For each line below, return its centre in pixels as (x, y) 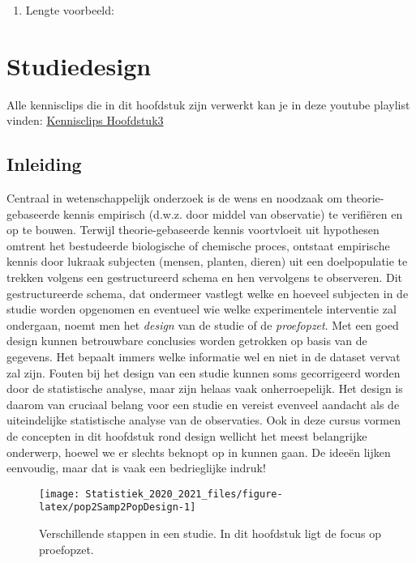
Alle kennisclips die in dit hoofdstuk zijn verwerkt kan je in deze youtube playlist (208, 104)
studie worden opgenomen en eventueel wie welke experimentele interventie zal (202, 309)
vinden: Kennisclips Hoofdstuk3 (85, 120)
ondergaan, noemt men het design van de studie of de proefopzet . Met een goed (203, 324)
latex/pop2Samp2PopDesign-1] (118, 508)
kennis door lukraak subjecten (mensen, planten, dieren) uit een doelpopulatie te (207, 261)
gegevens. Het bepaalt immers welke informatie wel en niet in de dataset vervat (204, 357)
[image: (60, 494)
